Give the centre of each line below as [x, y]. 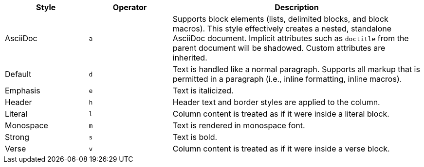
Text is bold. [195, 137]
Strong [17, 137]
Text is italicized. [203, 91]
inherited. [190, 58]
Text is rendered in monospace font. [239, 125]
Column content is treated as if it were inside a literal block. [281, 114]
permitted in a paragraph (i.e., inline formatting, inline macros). [287, 79]
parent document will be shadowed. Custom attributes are [279, 48]
